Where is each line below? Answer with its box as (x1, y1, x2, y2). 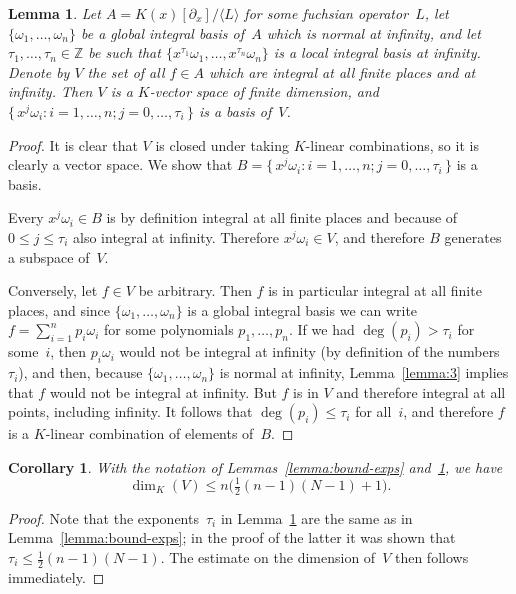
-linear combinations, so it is (305, 134, 479, 155)
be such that (88, 42, 161, 63)
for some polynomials (103, 319, 234, 340)
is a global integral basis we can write (187, 299, 418, 320)
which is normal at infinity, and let (266, 22, 481, 43)
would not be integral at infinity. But (49, 381, 277, 402)
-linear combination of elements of (45, 423, 254, 444)
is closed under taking (155, 134, 290, 155)
